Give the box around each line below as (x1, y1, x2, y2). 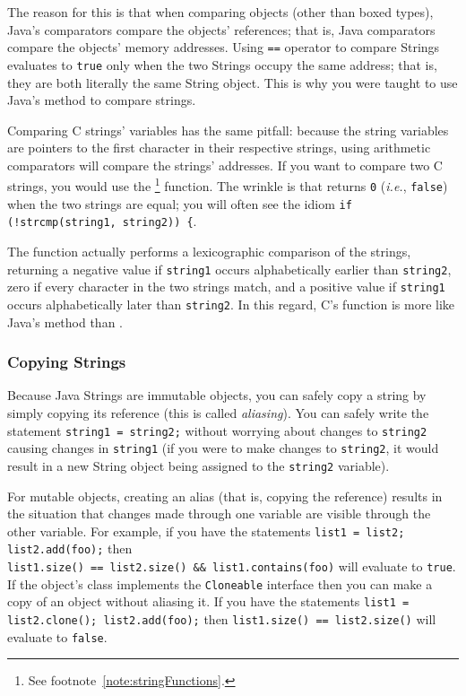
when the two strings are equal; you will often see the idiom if (7, 194, 352, 213)
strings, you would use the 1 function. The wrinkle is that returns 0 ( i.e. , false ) (7, 174, 448, 196)
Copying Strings (7, 351, 126, 373)
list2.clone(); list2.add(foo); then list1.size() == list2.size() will (7, 610, 436, 629)
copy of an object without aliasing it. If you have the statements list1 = (7, 592, 410, 611)
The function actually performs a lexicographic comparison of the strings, (7, 242, 411, 261)
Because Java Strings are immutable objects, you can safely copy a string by (7, 386, 427, 405)
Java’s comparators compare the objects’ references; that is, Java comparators (7, 20, 436, 39)
